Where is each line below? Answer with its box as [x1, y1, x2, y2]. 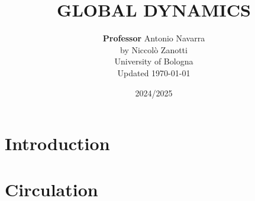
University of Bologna [114, 55, 193, 67]
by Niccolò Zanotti [120, 43, 188, 56]
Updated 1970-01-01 [117, 66, 191, 79]
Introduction [5, 131, 110, 155]
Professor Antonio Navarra [102, 32, 205, 44]
